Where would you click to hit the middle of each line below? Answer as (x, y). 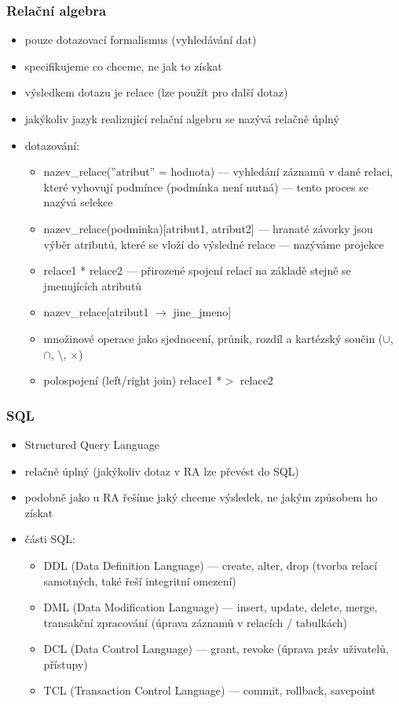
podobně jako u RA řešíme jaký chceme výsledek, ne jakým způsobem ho (201, 497)
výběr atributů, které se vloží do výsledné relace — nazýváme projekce (214, 244)
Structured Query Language (92, 444)
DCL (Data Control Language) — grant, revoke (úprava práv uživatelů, (216, 649)
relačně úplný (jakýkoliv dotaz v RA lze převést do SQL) (162, 471)
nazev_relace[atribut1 (96, 312)
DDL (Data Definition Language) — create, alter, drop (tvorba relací (210, 565)
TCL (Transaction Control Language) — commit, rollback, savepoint (210, 690)
